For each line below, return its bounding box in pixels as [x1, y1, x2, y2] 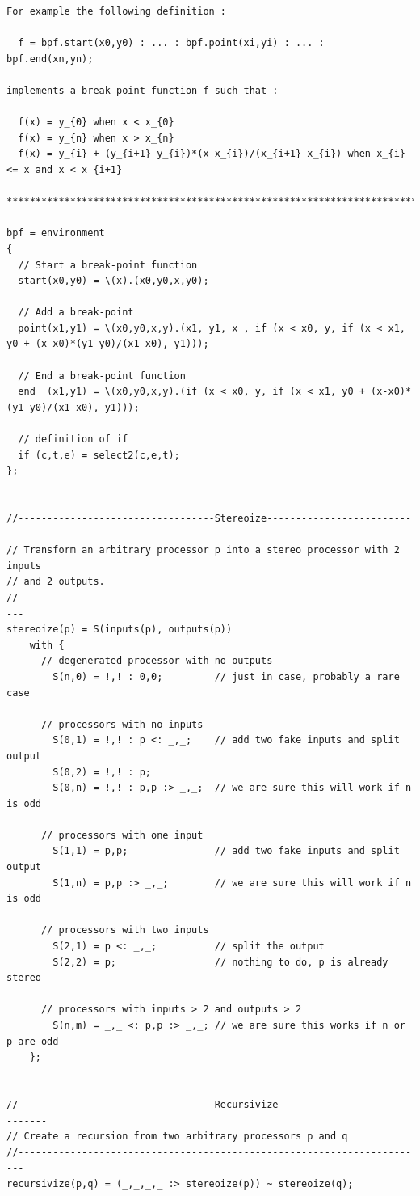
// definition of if [18, 433, 128, 446]
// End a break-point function [18, 370, 186, 382]
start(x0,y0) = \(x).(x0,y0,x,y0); [18, 275, 209, 287]
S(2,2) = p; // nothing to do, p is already [52, 956, 388, 968]
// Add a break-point [18, 306, 134, 319]
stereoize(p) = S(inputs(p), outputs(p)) [6, 623, 233, 636]
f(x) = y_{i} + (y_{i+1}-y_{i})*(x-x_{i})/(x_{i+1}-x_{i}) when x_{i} [18, 148, 405, 160]
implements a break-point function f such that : [6, 84, 279, 96]
